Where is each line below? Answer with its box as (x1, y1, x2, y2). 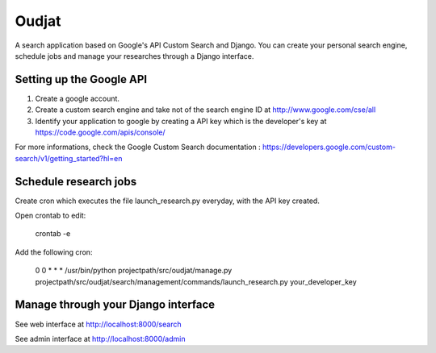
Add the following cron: (15, 247, 93, 257)
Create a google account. (35, 93, 120, 103)
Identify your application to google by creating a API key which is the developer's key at (35, 116, 327, 126)
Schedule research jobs (15, 174, 137, 189)
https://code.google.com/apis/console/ (35, 127, 166, 137)
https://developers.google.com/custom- (262, 142, 396, 152)
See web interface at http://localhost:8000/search (15, 319, 182, 329)
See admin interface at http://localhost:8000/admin (15, 334, 186, 343)
